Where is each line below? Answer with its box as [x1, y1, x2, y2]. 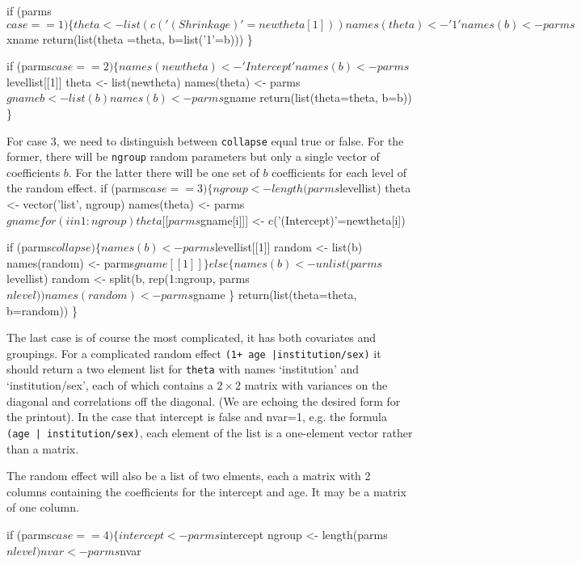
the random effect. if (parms [6, 179, 146, 196]
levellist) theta [339, 179, 411, 196]
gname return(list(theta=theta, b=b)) [223, 89, 412, 106]
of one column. [6, 499, 79, 516]
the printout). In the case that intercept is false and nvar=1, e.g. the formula [6, 408, 387, 425]
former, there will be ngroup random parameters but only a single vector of [6, 148, 380, 165]
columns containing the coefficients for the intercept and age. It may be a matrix [6, 483, 406, 500]
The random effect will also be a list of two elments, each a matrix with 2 [6, 467, 371, 484]
